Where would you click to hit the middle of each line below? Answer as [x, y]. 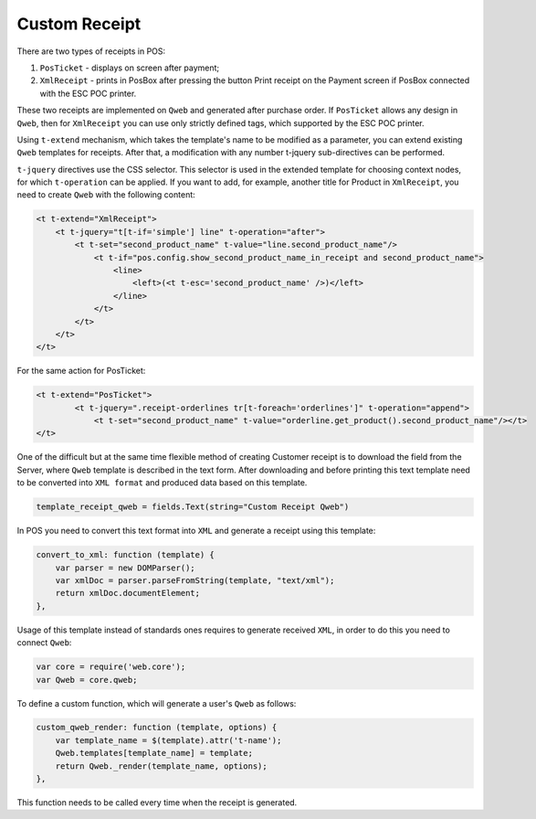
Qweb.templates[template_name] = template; [154, 753]
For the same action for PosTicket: [81, 371]
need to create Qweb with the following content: [106, 195]
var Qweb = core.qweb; [87, 680]
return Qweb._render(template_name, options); [162, 766]
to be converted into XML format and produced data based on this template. [162, 483]
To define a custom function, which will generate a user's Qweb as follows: [157, 703]
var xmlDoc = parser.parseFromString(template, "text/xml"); [195, 580]
